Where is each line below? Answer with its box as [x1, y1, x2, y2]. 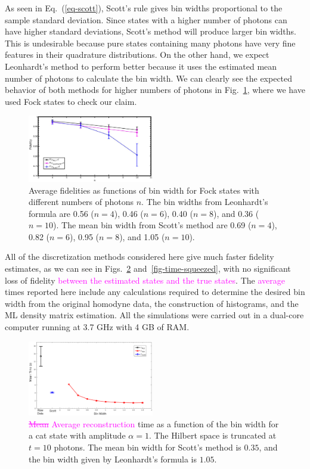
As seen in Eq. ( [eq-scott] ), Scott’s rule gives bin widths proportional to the [5, 2, 283, 14]
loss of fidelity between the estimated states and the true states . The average [5, 274, 285, 286]
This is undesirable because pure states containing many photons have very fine [5, 36, 296, 49]
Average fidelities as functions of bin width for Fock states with [29, 184, 259, 196]
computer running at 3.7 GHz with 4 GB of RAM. [5, 321, 190, 333]
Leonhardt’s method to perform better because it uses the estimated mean [5, 60, 277, 72]
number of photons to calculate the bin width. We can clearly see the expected [5, 72, 293, 84]
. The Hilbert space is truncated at [148, 429, 277, 442]
